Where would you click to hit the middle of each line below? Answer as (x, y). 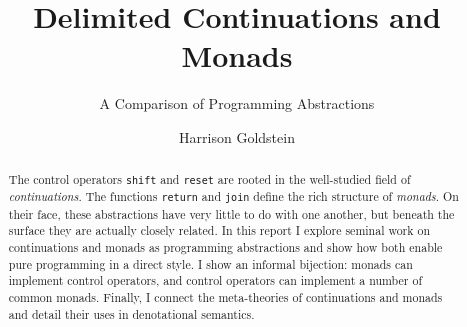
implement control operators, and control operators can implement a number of (215, 280)
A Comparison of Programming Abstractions (237, 103)
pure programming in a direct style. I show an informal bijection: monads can (210, 263)
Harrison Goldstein (237, 136)
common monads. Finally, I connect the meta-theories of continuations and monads (225, 296)
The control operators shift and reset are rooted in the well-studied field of (209, 179)
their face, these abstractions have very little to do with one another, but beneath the (231, 213)
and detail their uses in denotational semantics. (131, 313)
